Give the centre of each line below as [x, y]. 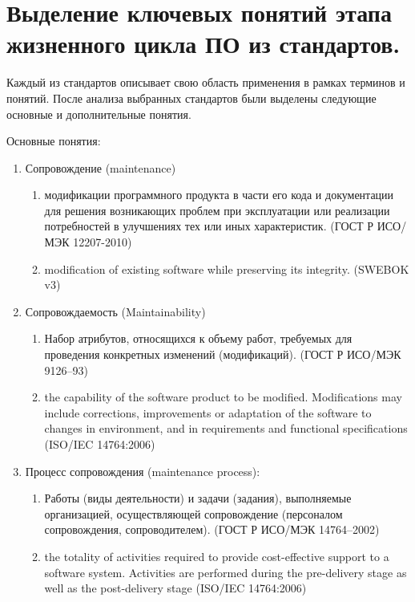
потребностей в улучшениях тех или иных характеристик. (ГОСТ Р [209, 226]
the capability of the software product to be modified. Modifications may [223, 397]
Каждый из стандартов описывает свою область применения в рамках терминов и [206, 82]
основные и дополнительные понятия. [99, 114]
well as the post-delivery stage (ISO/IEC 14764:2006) [175, 588]
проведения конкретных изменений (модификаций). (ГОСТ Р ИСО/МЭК [223, 354]
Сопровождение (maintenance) [101, 167]
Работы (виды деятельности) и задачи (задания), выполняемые [198, 498]
